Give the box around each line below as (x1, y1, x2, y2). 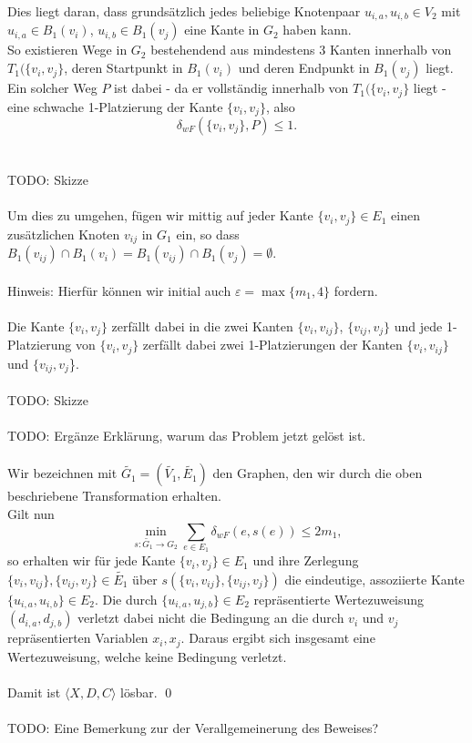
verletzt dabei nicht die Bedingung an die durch (77, 608, 344, 627)
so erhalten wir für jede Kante (7, 551, 176, 570)
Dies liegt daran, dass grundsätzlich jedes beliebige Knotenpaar (7, 2, 361, 20)
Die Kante (7, 317, 65, 336)
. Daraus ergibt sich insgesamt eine (180, 628, 375, 647)
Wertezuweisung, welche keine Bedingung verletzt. (7, 646, 287, 666)
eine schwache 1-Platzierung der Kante (7, 97, 223, 116)
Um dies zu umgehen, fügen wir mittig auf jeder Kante (7, 206, 313, 225)
